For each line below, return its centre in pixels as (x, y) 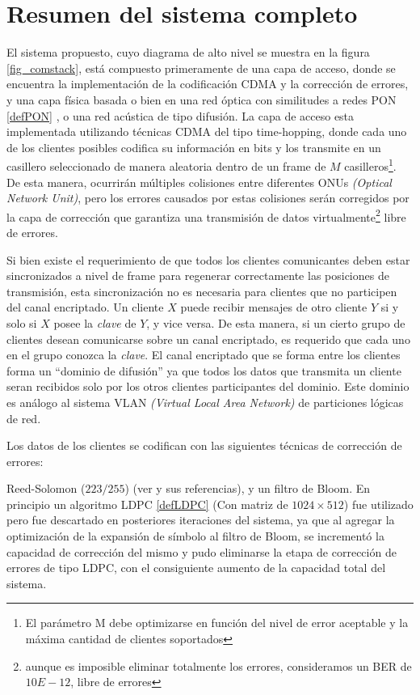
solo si (22, 322)
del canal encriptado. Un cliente (85, 307)
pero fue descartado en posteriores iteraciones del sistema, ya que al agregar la (201, 520)
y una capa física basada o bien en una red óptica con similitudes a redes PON (202, 99)
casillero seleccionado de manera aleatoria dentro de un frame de (166, 165)
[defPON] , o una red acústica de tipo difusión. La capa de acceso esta (181, 115)
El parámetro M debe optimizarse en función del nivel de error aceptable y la (217, 623)
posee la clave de (95, 322)
